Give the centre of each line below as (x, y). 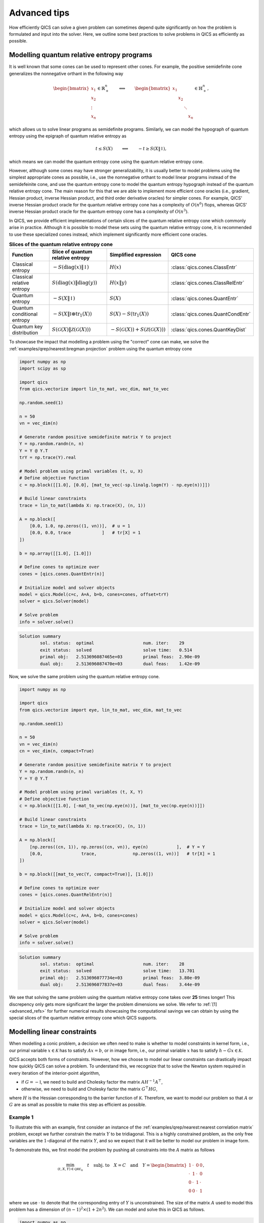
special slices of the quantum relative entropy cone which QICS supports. (83, 1018)
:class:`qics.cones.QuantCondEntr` (211, 314)
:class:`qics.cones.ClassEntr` (204, 268)
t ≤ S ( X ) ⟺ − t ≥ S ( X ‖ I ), (131, 149)
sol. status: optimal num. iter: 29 (112, 643)
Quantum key (27, 327)
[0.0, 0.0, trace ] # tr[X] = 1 (85, 533)
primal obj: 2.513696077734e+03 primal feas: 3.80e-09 (120, 978)
